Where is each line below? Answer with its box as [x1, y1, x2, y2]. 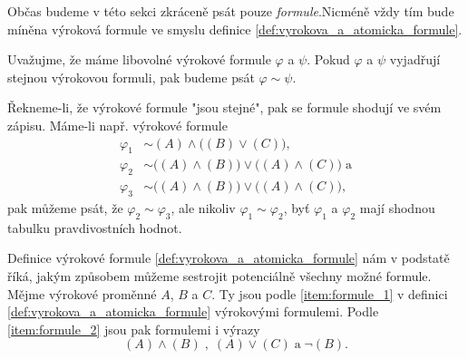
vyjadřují [389, 50, 441, 69]
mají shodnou [359, 199, 435, 218]
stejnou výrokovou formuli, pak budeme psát [7, 67, 255, 86]
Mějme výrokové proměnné [7, 284, 157, 303]
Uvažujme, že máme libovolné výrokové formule [7, 50, 271, 69]
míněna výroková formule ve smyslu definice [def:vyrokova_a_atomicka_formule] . [7, 19, 463, 38]
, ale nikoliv [171, 199, 236, 218]
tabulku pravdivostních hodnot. [7, 218, 182, 237]
